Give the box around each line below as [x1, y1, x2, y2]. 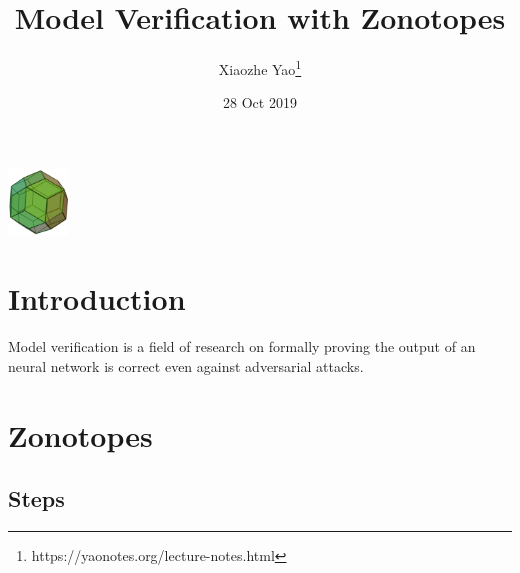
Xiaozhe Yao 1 [218, 56, 302, 79]
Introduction [8, 278, 186, 319]
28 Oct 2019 [223, 92, 297, 113]
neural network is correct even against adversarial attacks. [8, 355, 364, 376]
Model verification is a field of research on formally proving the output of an [8, 336, 476, 357]
